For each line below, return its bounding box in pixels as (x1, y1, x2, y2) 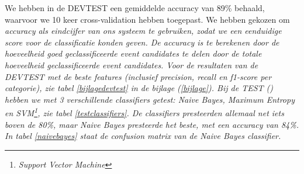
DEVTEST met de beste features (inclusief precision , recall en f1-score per (5, 70, 272, 82)
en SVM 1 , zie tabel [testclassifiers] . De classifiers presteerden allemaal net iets (5, 105, 284, 119)
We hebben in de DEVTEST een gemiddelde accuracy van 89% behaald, (5, 2, 265, 13)
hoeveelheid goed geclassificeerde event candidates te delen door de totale (5, 47, 262, 60)
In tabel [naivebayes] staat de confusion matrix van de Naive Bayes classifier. (5, 130, 281, 142)
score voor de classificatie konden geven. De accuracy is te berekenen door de (5, 36, 279, 48)
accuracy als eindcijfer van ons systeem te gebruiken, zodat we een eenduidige (5, 25, 282, 37)
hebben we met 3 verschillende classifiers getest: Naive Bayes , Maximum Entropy (5, 93, 295, 105)
